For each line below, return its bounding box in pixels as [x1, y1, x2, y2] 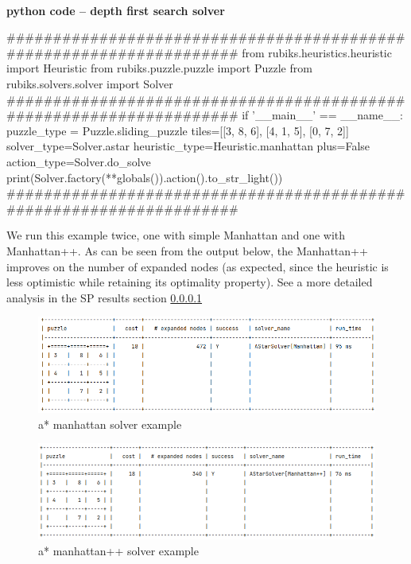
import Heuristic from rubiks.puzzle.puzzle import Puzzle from [6, 60, 312, 76]
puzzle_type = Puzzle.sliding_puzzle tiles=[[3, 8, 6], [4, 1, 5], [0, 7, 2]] [6, 122, 349, 138]
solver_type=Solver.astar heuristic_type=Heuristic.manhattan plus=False [6, 138, 370, 154]
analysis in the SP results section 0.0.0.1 [6, 289, 203, 305]
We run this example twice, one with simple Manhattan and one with [6, 227, 346, 243]
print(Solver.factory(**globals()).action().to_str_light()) [6, 169, 283, 185]
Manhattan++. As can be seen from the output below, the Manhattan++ [6, 242, 368, 259]
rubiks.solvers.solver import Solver [6, 75, 173, 91]
